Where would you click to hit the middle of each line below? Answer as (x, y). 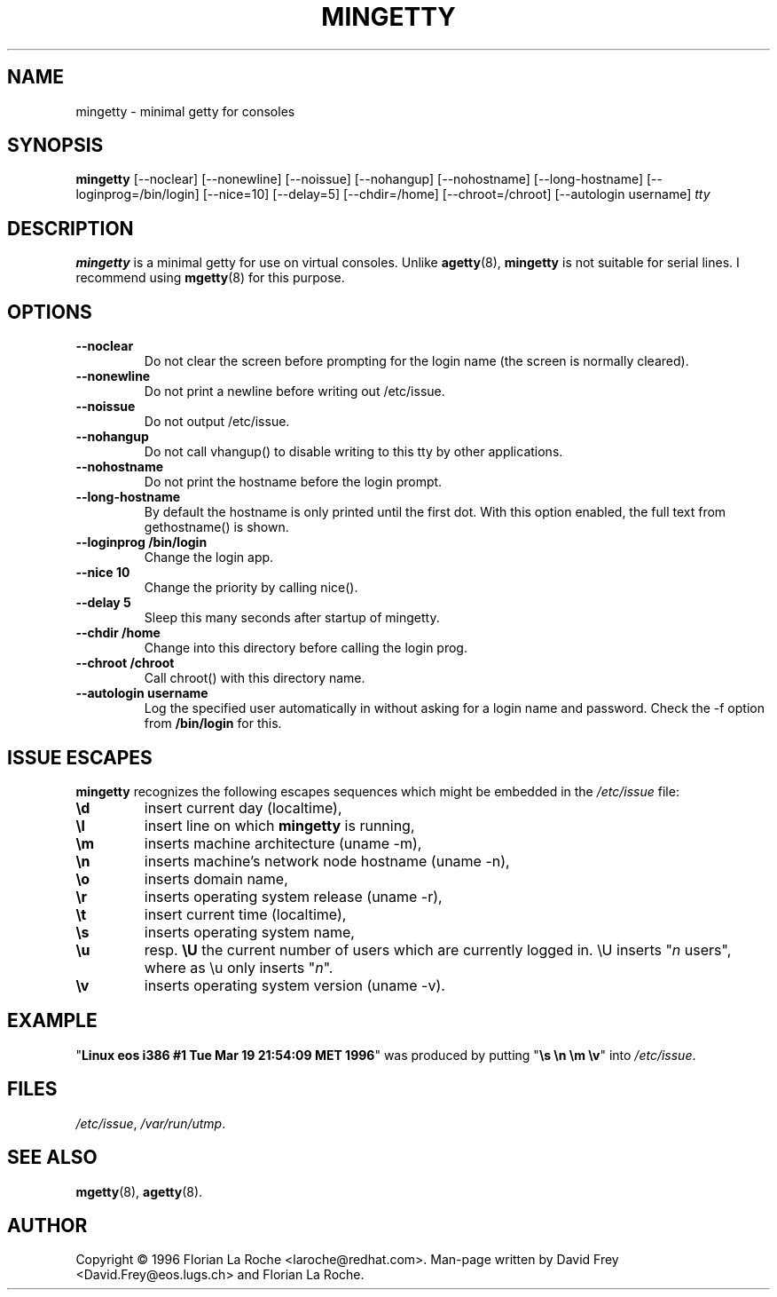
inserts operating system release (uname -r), (293, 896)
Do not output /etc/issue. (217, 422)
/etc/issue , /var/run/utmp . (151, 1123)
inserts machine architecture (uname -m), (283, 843)
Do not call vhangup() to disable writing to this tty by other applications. (353, 452)
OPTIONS (50, 312)
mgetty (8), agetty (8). (139, 1191)
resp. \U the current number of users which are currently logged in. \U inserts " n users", (438, 949)
